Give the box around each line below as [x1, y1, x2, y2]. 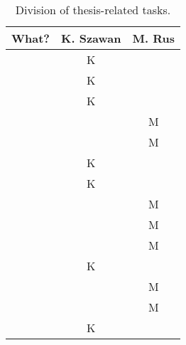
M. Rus [132, 30, 175, 46]
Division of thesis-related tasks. [15, 1, 171, 18]
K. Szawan [61, 30, 121, 46]
